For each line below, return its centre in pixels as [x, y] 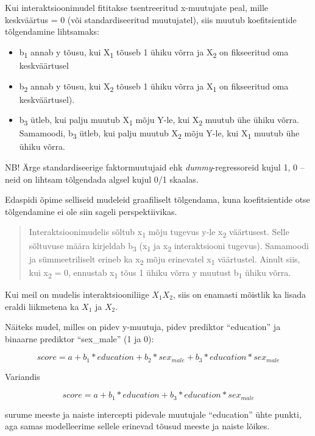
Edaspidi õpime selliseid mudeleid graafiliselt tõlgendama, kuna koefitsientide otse [157, 199]
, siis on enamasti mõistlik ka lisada [239, 294]
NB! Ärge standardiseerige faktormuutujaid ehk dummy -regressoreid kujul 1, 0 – [155, 167]
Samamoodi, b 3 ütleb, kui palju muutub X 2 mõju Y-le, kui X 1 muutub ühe [159, 134]
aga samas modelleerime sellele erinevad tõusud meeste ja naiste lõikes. [137, 426]
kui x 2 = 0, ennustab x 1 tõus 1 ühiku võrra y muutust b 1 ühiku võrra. [160, 273]
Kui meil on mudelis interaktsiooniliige [77, 294]
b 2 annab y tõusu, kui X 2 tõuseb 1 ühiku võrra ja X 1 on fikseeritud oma [154, 86]
